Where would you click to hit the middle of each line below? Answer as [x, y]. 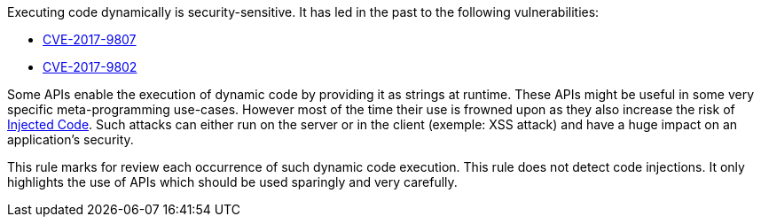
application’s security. [71, 139]
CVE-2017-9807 [90, 39]
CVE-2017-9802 [90, 67]
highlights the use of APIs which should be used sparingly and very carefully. [232, 182]
